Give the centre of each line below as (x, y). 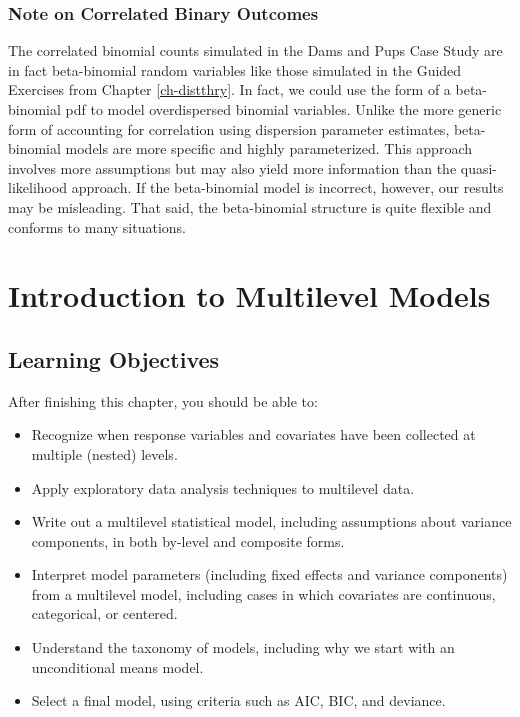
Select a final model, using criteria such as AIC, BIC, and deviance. (238, 700)
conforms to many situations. (97, 226)
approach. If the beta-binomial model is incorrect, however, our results (287, 187)
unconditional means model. (117, 666)
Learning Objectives (114, 358)
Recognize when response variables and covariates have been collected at (253, 434)
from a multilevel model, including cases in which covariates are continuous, (263, 593)
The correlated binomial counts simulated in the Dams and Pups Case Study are (255, 50)
